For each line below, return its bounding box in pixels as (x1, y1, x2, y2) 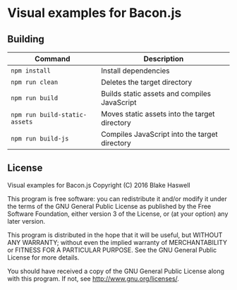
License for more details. (7, 253, 80, 262)
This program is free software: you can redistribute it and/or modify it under (7, 194, 227, 203)
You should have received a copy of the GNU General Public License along (7, 267, 224, 275)
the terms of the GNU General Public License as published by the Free (7, 202, 212, 210)
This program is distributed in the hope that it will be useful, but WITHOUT (7, 231, 223, 239)
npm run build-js (11, 135, 69, 143)
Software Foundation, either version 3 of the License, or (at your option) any (7, 210, 229, 218)
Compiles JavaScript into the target (101, 129, 218, 139)
